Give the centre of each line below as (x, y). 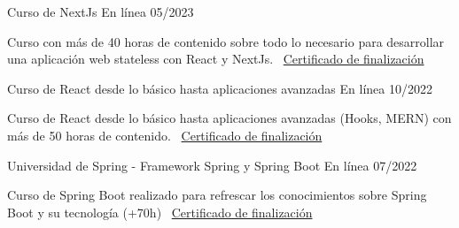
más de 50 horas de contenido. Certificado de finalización (165, 135)
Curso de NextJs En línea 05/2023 (101, 11)
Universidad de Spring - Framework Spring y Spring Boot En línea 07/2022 (212, 165)
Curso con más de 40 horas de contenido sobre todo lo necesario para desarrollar (226, 41)
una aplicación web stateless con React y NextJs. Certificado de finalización (216, 59)
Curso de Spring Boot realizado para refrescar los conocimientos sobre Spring (217, 195)
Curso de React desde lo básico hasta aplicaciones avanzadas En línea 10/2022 (220, 88)
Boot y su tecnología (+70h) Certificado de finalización (160, 212)
